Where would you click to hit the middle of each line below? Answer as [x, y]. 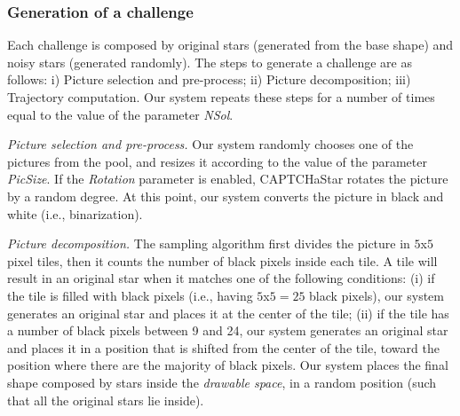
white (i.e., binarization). [75, 213]
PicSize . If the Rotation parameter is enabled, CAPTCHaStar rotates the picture [228, 179]
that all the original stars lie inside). [106, 400]
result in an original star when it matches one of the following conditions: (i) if [221, 278]
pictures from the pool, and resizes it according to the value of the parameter [217, 161]
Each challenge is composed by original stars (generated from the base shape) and [230, 45]
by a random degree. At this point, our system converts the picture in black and [226, 196]
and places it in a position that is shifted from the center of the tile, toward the [223, 347]
